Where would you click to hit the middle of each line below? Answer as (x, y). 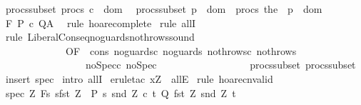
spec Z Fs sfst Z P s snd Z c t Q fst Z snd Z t (121, 92)
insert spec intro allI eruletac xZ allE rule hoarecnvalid (139, 78)
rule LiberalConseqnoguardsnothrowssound (100, 37)
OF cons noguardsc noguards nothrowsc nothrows (181, 50)
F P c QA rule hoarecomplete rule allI (101, 22)
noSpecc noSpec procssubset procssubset (220, 65)
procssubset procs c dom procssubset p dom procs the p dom (164, 9)
